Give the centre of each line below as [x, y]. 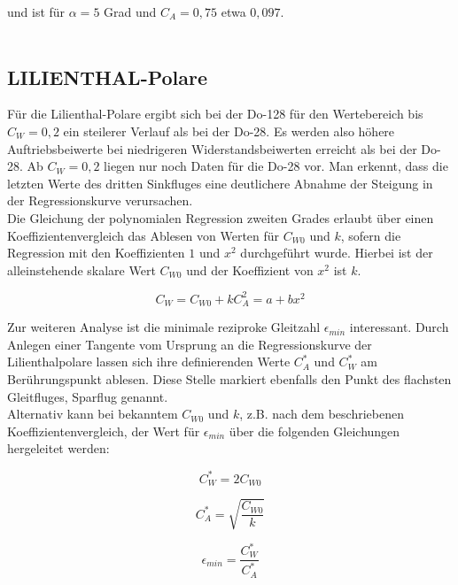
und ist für [36, 12]
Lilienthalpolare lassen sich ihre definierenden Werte [149, 362]
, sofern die [371, 235]
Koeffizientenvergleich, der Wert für [104, 431]
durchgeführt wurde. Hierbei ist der [337, 253]
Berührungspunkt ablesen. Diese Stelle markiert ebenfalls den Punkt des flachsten [229, 379]
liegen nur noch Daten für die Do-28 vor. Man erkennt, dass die [276, 166]
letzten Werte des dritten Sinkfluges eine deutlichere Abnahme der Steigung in [220, 183]
